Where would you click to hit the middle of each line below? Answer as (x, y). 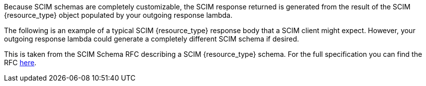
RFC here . (20, 63)
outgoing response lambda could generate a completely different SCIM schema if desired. (152, 39)
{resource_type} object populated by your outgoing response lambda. (118, 15)
